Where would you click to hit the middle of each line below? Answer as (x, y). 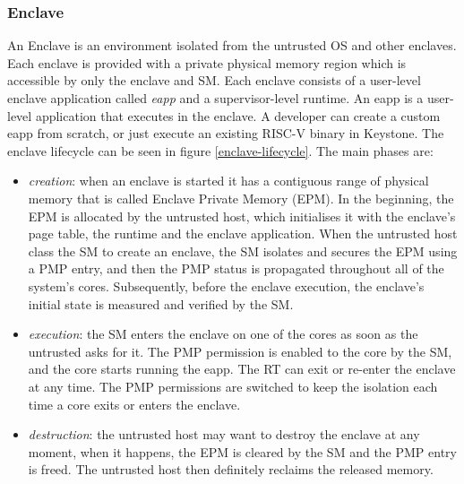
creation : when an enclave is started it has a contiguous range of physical (228, 181)
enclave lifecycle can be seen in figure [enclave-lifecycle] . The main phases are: (220, 150)
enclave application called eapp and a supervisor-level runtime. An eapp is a (215, 98)
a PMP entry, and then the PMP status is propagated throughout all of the (236, 268)
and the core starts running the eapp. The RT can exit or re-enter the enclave (242, 369)
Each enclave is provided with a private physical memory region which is (207, 62)
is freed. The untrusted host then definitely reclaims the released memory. (231, 469)
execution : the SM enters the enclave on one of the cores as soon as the (223, 334)
